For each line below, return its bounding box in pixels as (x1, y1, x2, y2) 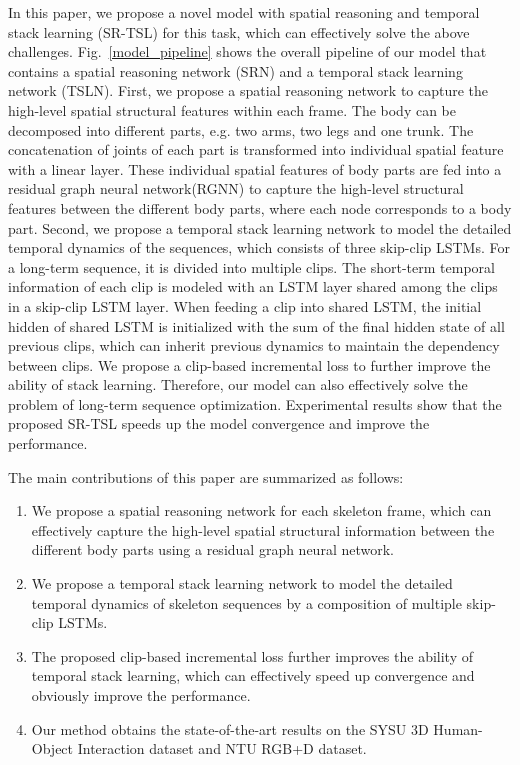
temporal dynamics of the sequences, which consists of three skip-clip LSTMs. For (8, 237, 510, 258)
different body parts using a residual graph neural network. (31, 539, 394, 560)
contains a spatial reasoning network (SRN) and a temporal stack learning (8, 60, 463, 81)
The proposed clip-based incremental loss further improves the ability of (31, 645, 473, 666)
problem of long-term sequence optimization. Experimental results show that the (8, 393, 502, 414)
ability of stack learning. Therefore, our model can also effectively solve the (8, 374, 468, 395)
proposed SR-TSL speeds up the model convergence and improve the (8, 413, 430, 434)
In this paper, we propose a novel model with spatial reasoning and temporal (8, 2, 480, 22)
